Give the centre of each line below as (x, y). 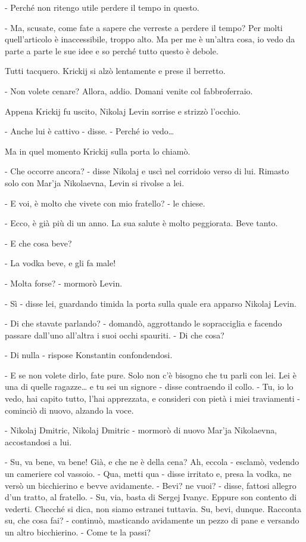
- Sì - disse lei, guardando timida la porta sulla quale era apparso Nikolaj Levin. (151, 303)
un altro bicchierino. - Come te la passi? (78, 532)
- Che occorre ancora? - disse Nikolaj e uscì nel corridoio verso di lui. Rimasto (147, 171)
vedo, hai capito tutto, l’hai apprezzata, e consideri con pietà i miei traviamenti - (153, 398)
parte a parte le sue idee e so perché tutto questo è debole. (112, 50)
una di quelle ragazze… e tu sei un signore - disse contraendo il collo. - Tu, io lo (149, 387)
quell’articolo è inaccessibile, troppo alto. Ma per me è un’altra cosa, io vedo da (150, 39)
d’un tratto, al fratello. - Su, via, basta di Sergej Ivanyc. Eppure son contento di (151, 497)
